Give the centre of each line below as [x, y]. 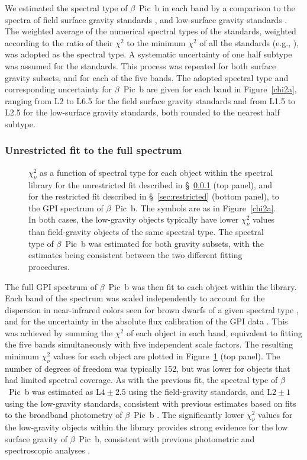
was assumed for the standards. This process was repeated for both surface [140, 65]
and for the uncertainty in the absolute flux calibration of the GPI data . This [146, 321]
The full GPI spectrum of [51, 286]
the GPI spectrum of [66, 208]
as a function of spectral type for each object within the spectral [156, 172]
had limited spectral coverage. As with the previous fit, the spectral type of [141, 380]
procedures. [49, 266]
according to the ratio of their [59, 42]
